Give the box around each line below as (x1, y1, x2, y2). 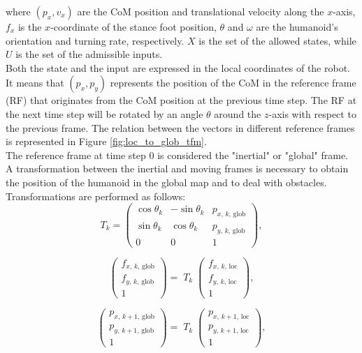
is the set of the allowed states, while (198, 33, 356, 47)
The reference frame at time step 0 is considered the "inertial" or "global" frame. (6, 147, 349, 162)
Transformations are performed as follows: (6, 188, 186, 203)
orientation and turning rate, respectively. (6, 33, 184, 47)
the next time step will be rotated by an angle (6, 106, 203, 121)
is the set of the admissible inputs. (15, 47, 163, 61)
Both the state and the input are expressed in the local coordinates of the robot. (6, 60, 350, 75)
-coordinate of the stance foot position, (50, 20, 217, 33)
